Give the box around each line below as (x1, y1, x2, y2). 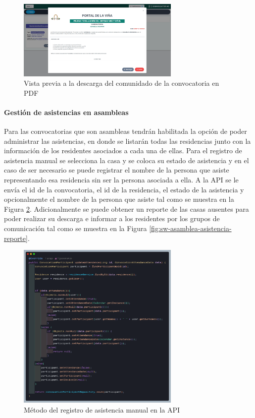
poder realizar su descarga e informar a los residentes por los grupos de (4, 213, 220, 224)
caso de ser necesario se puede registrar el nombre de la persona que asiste (4, 165, 229, 175)
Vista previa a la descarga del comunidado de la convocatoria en (24, 78, 219, 88)
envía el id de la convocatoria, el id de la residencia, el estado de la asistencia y (4, 184, 244, 194)
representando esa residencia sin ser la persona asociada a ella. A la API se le (4, 175, 239, 185)
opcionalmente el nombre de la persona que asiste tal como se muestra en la (4, 194, 234, 204)
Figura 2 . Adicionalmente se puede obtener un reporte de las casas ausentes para (4, 203, 249, 214)
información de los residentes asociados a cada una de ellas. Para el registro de (4, 145, 242, 156)
